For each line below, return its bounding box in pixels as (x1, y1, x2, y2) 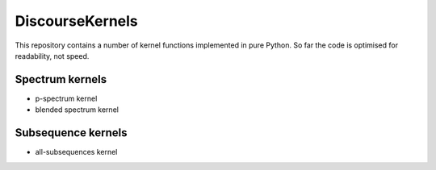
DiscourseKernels (15, 12, 139, 30)
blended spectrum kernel (35, 105, 119, 114)
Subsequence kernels (15, 126, 128, 140)
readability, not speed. (15, 51, 90, 60)
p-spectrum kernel (35, 93, 98, 103)
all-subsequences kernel (35, 147, 118, 157)
